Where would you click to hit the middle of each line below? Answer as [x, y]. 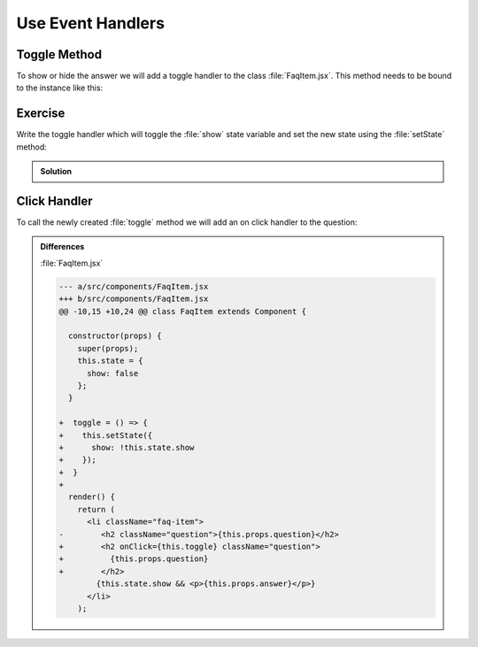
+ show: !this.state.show [127, 447]
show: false [113, 373]
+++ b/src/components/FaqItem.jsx [134, 299]
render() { [91, 497]
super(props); [108, 348]
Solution [56, 172]
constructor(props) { [115, 336]
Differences [62, 247]
